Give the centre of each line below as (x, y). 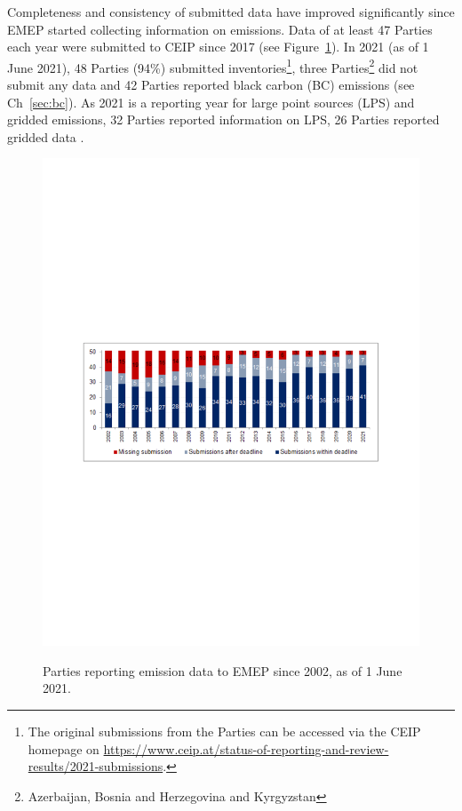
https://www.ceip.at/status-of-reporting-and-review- (246, 748)
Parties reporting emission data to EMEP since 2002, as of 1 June (223, 670)
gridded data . (46, 136)
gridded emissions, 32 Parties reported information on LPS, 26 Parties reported (223, 119)
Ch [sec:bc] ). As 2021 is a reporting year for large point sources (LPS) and (211, 102)
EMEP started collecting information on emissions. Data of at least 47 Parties (220, 29)
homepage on (64, 748)
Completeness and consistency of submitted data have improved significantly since (231, 12)
